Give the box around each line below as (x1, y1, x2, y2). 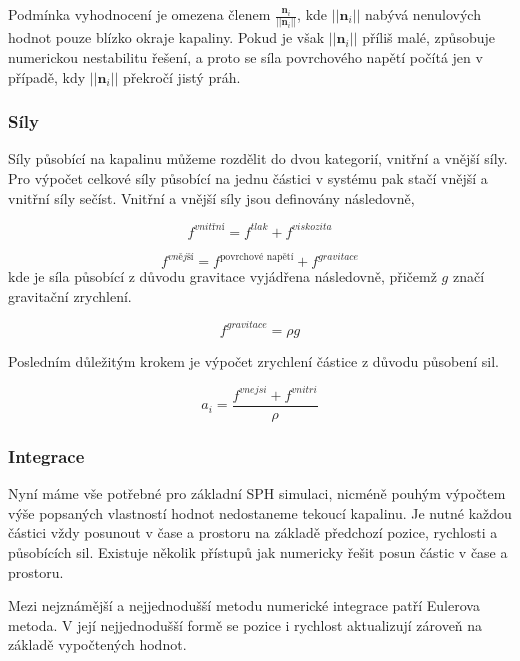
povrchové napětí (219, 251, 294, 262)
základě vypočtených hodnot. (8, 634, 187, 655)
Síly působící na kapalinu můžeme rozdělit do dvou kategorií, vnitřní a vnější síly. (8, 148, 508, 169)
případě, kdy (8, 66, 86, 87)
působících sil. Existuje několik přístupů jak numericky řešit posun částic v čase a (8, 541, 508, 562)
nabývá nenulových (365, 4, 481, 24)
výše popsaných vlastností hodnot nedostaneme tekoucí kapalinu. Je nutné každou (8, 502, 512, 523)
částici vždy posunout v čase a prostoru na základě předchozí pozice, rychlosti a (8, 522, 498, 543)
